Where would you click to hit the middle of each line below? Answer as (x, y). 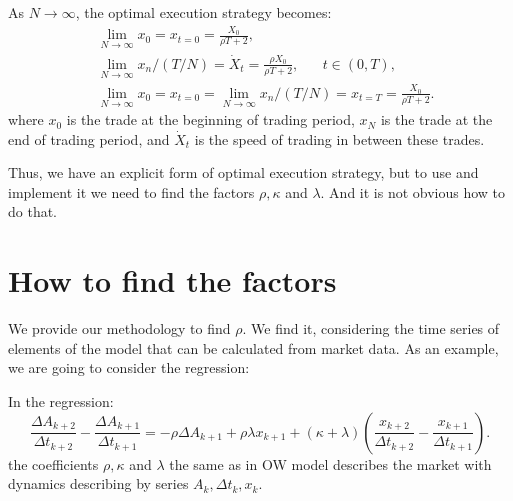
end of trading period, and (89, 138)
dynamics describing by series (98, 483)
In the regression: (61, 400)
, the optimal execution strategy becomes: (203, 12)
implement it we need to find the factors (131, 191)
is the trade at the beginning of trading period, (210, 119)
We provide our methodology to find (119, 328)
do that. (33, 211)
